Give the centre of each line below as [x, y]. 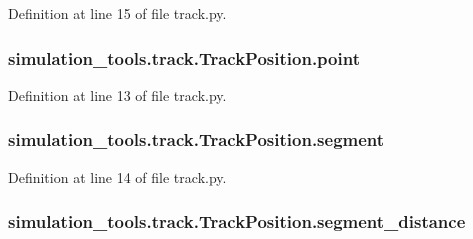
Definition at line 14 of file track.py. [117, 176]
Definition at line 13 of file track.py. [117, 94]
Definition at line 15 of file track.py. [117, 13]
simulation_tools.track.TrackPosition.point [184, 57]
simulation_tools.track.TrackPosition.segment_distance [237, 221]
